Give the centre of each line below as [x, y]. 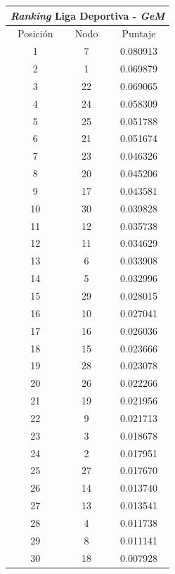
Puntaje [139, 33]
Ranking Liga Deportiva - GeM [88, 15]
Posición [35, 33]
